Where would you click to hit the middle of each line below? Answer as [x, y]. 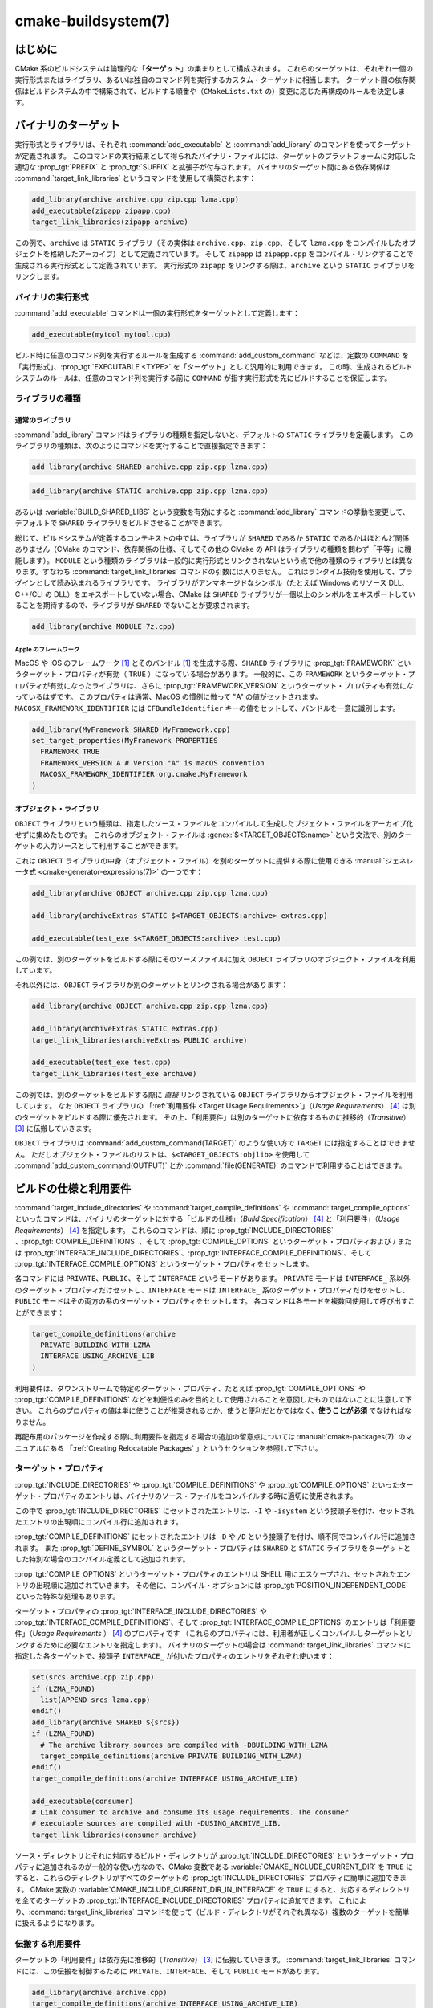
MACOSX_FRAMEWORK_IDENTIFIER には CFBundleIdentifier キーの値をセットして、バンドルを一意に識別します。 [207, 708]
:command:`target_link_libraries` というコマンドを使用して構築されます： [136, 178]
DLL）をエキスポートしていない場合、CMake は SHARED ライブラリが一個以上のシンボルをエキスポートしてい [235, 594]
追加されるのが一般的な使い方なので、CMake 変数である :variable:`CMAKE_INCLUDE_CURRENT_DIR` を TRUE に [228, 1867]
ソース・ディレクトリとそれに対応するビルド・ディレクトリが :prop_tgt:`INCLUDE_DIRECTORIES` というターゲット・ [207, 1855]
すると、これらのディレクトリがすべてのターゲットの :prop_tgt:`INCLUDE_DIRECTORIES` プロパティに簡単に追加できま [210, 1878]
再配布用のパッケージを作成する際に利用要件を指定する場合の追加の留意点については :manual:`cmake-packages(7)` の [210, 1437]
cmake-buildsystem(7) [93, 21]
